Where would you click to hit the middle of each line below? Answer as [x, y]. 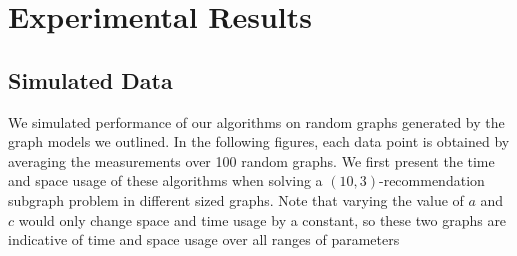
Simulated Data [90, 79]
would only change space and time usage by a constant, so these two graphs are [262, 219]
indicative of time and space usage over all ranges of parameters [204, 239]
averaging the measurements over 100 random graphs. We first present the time [251, 160]
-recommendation [432, 180]
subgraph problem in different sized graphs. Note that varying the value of [236, 199]
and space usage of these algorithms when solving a [165, 180]
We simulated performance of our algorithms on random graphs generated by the [256, 121]
